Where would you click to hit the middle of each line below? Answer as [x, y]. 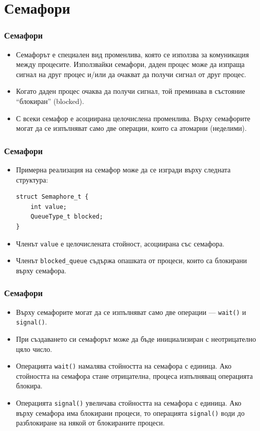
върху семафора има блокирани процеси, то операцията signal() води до [130, 412]
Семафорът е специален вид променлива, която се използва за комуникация [132, 54]
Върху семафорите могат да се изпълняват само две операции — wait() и [131, 312]
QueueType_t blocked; [67, 217]
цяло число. [34, 349]
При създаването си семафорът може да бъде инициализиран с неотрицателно [136, 338]
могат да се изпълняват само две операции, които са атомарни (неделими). [131, 128]
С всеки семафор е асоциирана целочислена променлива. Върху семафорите [133, 118]
